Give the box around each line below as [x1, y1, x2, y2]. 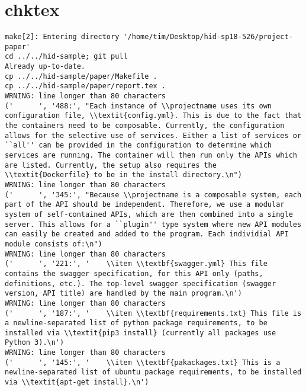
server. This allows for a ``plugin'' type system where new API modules [5, 220, 302, 229]
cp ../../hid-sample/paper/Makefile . [5, 72, 157, 81]
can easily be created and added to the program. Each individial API [5, 230, 289, 239]
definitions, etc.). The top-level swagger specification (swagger [5, 279, 276, 288]
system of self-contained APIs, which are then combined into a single [5, 210, 293, 219]
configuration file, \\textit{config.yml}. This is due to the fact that [5, 111, 302, 120]
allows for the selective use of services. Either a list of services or [5, 131, 302, 140]
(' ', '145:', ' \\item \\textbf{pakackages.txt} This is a [5, 358, 281, 367]
